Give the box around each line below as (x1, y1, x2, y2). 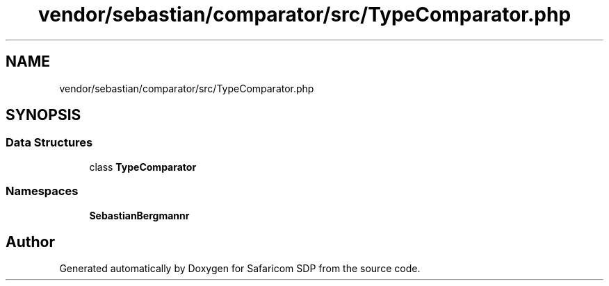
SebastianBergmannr (89, 209, 190, 221)
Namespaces (6, 184, 79, 199)
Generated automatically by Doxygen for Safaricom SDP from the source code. (59, 262, 421, 275)
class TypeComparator (89, 160, 197, 173)
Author (6, 233, 55, 251)
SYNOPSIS (6, 106, 81, 124)
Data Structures (6, 135, 93, 150)
